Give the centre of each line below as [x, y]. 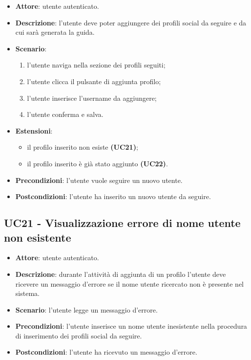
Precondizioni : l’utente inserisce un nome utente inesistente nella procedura [131, 326]
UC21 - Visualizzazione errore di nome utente [122, 223]
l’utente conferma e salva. [65, 114]
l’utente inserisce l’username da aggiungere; [92, 98]
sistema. [27, 293]
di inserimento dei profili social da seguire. [79, 335]
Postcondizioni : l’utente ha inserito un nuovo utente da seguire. [113, 196]
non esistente [38, 237]
